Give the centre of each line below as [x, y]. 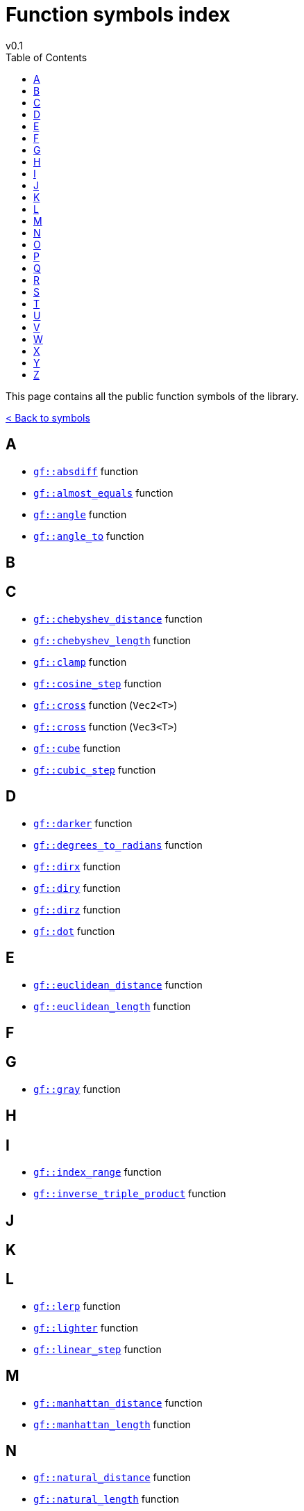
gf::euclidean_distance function [118, 984]
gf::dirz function [77, 909]
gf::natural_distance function [112, 1478]
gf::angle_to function [89, 536]
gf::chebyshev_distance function [118, 618]
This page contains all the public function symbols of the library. [152, 396]
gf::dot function [74, 931]
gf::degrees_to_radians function [118, 845]
